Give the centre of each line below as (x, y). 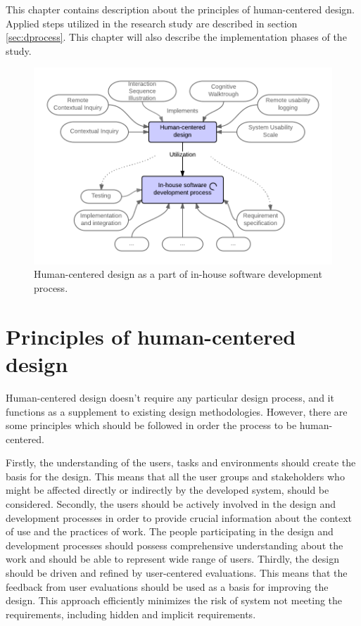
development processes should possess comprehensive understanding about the (175, 545)
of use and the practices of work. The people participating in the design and (170, 531)
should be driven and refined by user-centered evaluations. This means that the (177, 573)
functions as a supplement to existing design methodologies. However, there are (177, 411)
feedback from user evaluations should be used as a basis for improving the (167, 586)
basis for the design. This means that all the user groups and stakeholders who (175, 476)
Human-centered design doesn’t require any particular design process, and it (170, 397)
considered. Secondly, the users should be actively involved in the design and (171, 504)
